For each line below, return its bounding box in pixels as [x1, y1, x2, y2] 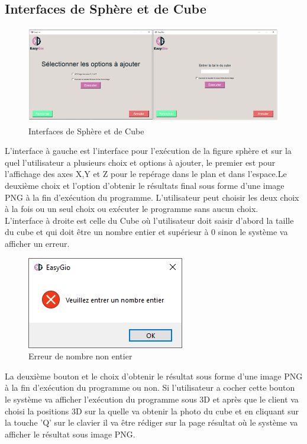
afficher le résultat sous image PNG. [5, 427, 135, 440]
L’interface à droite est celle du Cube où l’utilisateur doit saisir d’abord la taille [5, 214, 294, 226]
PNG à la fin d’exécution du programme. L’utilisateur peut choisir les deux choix [5, 191, 299, 203]
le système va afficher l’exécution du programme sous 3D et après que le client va [5, 393, 299, 406]
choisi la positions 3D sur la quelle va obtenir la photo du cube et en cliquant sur [5, 404, 299, 417]
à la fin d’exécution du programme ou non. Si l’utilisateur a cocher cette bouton [5, 381, 295, 394]
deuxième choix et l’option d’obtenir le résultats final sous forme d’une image [5, 179, 285, 192]
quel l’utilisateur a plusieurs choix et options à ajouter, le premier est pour [5, 156, 276, 168]
